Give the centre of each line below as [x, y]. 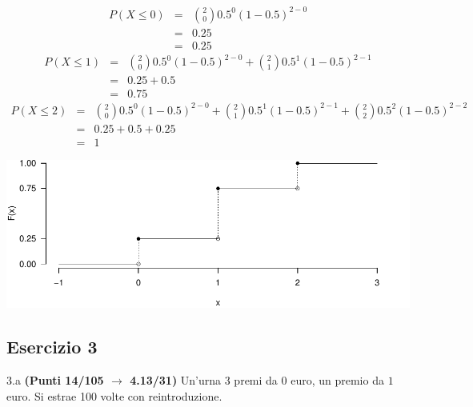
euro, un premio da [337, 380]
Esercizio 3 [52, 347]
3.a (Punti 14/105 [55, 380]
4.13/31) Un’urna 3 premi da [204, 380]
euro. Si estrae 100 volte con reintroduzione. [114, 395]
